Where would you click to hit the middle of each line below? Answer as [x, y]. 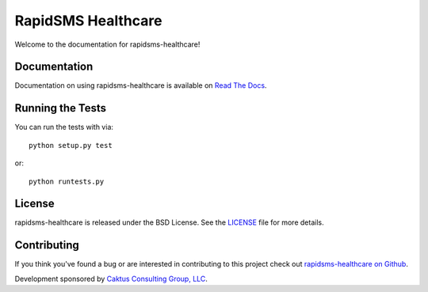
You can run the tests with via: [64, 127]
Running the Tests [61, 108]
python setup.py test [71, 145]
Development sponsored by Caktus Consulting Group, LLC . [111, 279]
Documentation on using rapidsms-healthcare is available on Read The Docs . [141, 85]
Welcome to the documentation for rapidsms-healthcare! [107, 44]
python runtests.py [67, 181]
